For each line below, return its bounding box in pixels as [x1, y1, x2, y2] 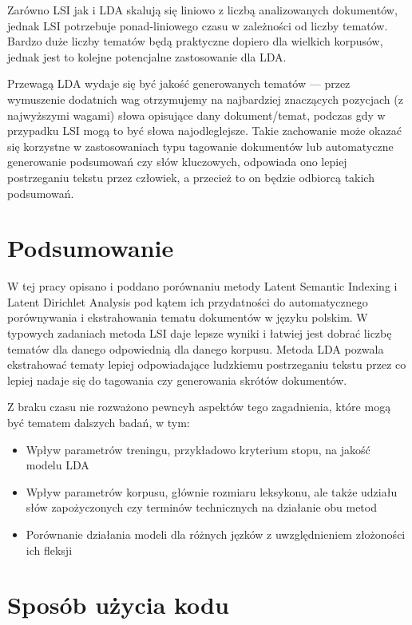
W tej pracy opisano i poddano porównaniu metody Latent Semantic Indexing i [7, 278, 398, 295]
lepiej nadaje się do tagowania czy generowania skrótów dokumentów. [7, 371, 347, 388]
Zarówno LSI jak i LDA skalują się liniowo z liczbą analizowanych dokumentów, [7, 2, 398, 18]
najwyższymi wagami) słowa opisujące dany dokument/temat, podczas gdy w [7, 106, 386, 123]
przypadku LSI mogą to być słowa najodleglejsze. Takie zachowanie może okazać [7, 122, 402, 139]
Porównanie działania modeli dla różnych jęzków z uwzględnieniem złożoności [26, 525, 406, 542]
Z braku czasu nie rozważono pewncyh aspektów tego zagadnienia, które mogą [7, 398, 391, 415]
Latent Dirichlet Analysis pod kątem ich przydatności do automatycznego [7, 293, 368, 310]
